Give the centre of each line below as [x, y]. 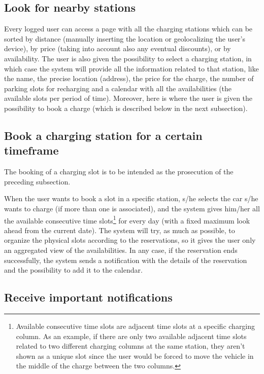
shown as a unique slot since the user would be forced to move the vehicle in [135, 356]
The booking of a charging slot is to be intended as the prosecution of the [119, 172]
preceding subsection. [37, 181]
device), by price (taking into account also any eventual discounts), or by [118, 48]
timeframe [31, 150]
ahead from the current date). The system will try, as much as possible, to [120, 230]
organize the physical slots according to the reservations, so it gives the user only [130, 240]
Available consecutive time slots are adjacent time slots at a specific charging [136, 326]
